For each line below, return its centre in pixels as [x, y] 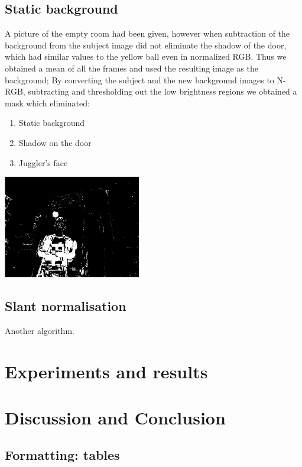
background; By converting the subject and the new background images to [139, 80]
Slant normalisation [66, 305]
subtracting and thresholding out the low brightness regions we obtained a [163, 91]
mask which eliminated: [47, 103]
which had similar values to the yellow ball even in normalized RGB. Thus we [146, 56]
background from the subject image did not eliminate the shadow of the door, [146, 45]
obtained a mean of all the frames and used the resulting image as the [131, 68]
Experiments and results [106, 371]
